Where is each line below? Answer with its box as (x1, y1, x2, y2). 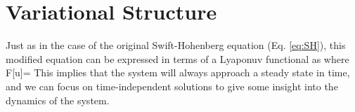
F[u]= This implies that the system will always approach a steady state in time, (6, 65, 350, 80)
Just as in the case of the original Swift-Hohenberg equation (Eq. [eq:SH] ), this (6, 38, 346, 52)
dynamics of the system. (6, 92, 110, 107)
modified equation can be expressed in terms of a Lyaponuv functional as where (6, 51, 349, 66)
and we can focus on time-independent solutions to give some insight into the (6, 78, 338, 93)
